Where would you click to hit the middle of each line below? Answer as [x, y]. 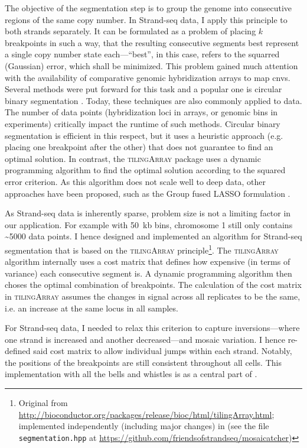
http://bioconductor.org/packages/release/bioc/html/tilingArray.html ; [146, 414]
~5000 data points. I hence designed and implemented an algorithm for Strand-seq [153, 236]
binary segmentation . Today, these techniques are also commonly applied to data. [153, 100]
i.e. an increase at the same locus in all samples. [92, 308]
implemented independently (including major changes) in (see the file [144, 426]
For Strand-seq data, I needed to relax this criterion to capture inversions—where [152, 328]
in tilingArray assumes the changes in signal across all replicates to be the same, [153, 296]
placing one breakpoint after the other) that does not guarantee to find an [139, 147]
